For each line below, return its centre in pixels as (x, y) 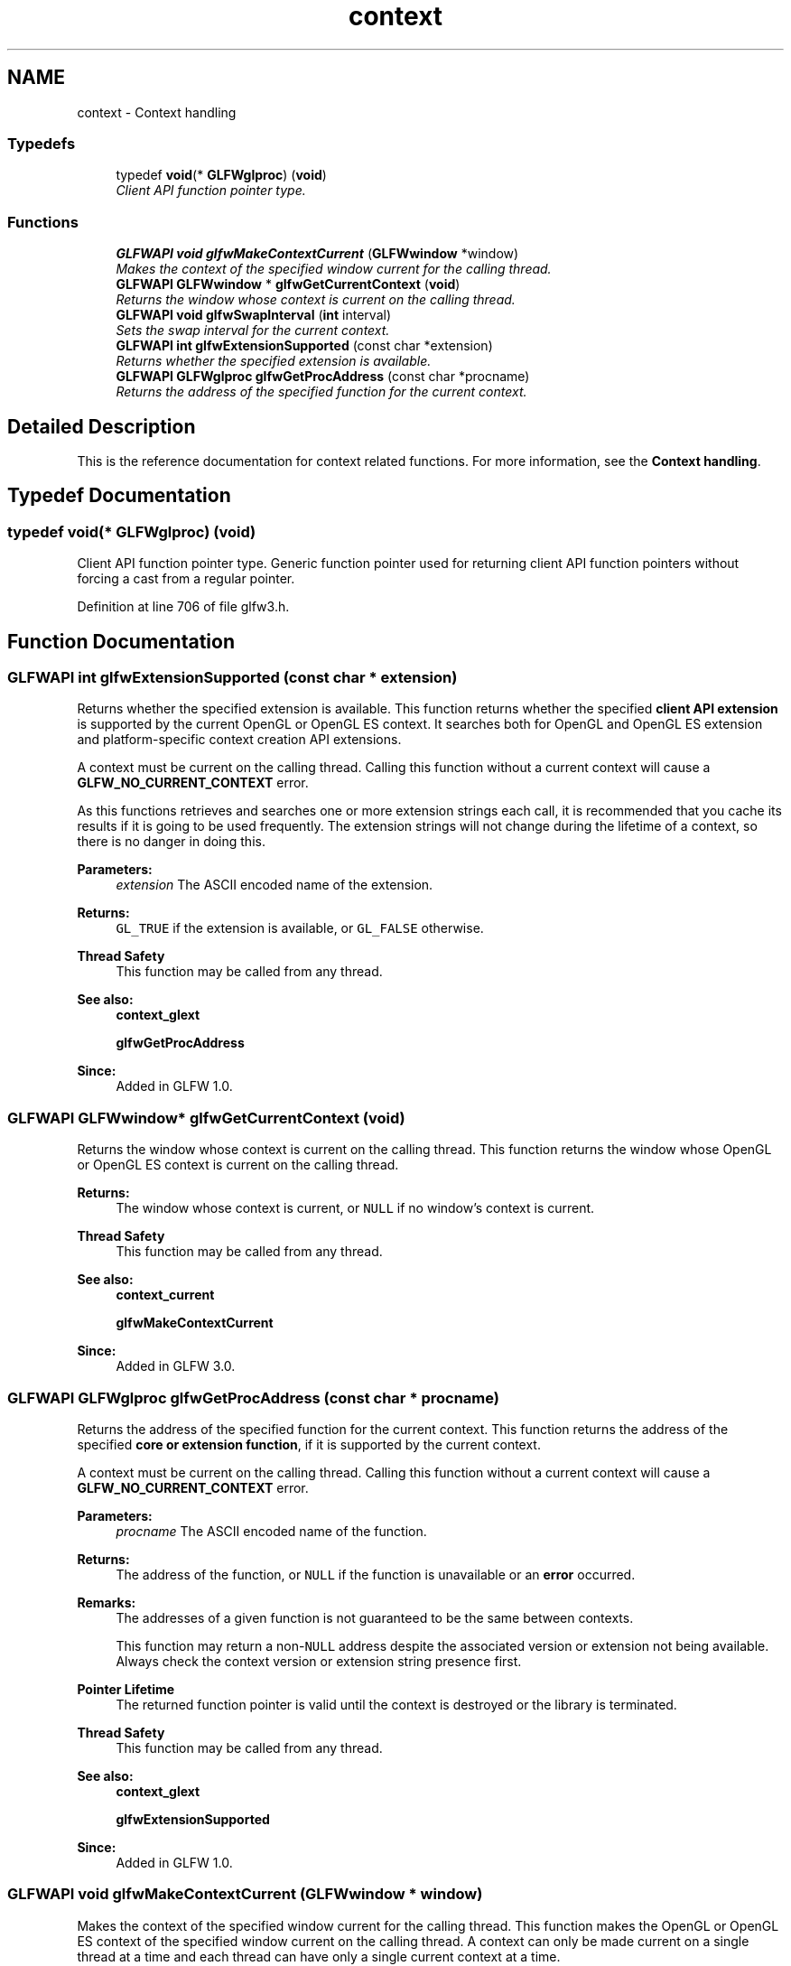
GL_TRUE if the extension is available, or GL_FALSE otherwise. (300, 928)
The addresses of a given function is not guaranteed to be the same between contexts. (375, 1617)
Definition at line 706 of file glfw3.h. (183, 607)
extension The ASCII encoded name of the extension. (275, 885)
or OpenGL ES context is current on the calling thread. (238, 1165)
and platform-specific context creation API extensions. (239, 740)
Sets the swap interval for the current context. (253, 331)
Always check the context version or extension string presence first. (319, 1661)
